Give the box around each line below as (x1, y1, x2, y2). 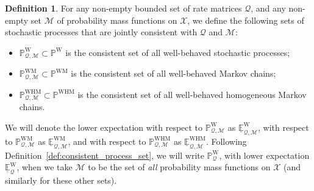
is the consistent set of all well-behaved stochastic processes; (65, 46, 290, 58)
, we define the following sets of (187, 13, 304, 26)
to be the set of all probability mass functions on (88, 161, 271, 173)
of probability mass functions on (57, 13, 177, 26)
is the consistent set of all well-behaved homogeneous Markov (77, 88, 307, 100)
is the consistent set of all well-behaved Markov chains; (71, 67, 276, 80)
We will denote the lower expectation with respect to (5, 120, 203, 133)
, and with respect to (68, 134, 146, 147)
